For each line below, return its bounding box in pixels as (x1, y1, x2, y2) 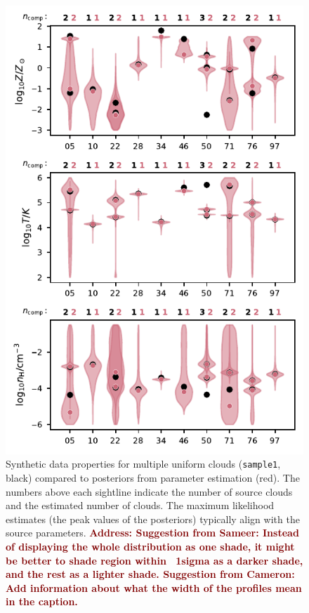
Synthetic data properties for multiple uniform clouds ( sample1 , (6, 456, 281, 471)
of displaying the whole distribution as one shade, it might (6, 539, 295, 554)
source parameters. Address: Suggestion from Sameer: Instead (6, 525, 299, 540)
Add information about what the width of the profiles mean (6, 580, 302, 595)
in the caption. (6, 594, 78, 609)
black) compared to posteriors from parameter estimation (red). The (6, 470, 300, 485)
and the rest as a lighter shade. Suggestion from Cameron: (6, 567, 295, 581)
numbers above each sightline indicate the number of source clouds (6, 484, 293, 499)
